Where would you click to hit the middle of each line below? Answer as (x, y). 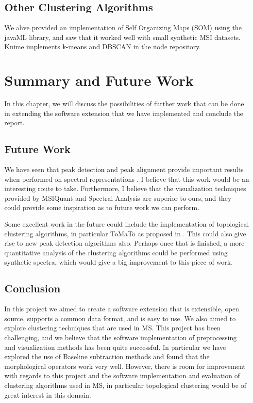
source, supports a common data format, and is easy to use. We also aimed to (120, 318)
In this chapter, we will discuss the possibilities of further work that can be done (124, 104)
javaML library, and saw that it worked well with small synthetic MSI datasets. (123, 37)
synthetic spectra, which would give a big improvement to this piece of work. (119, 262)
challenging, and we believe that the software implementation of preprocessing (121, 337)
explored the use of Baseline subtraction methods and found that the (107, 356)
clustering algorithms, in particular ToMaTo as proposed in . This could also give (125, 233)
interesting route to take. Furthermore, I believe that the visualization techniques (125, 188)
